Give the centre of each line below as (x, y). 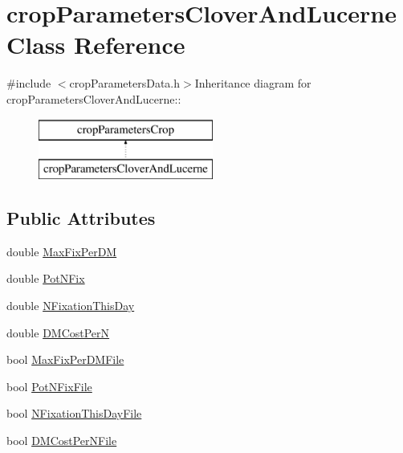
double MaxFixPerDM (62, 251)
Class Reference (96, 45)
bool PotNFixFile (49, 386)
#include (29, 83)
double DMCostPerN (58, 332)
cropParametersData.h (125, 83)
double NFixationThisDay (71, 306)
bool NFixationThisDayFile (74, 413)
